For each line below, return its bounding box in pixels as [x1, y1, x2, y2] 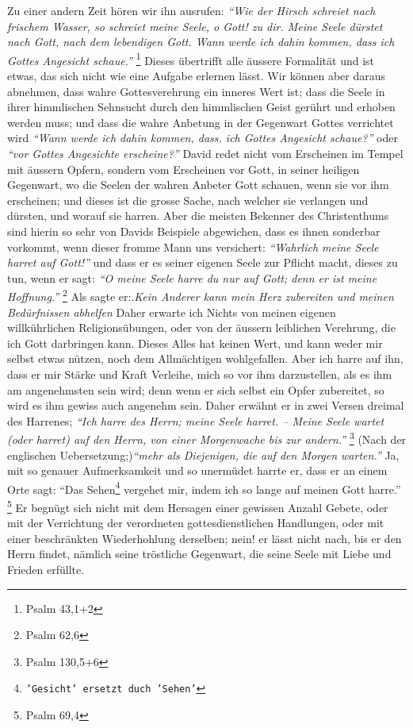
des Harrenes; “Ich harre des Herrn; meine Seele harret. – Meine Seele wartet [7, 412, 384, 429]
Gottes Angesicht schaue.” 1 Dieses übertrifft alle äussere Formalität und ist [7, 49, 375, 68]
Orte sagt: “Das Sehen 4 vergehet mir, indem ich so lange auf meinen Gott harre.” [7, 478, 401, 497]
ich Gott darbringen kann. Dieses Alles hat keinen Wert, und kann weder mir [7, 334, 383, 351]
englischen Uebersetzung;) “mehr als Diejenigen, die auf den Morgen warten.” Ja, [7, 446, 400, 463]
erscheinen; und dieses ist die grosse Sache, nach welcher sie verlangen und [7, 191, 369, 208]
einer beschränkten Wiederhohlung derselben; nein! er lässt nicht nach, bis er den [7, 530, 402, 546]
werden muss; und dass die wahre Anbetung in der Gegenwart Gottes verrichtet [7, 114, 394, 130]
